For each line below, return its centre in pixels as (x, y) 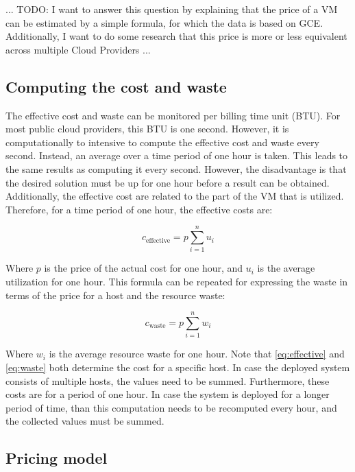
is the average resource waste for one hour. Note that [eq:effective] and (197, 354)
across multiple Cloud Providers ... (78, 49)
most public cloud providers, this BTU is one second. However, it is (147, 129)
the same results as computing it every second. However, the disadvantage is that (176, 168)
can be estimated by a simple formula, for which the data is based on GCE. (164, 22)
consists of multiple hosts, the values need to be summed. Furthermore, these (168, 380)
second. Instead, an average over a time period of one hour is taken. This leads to (177, 155)
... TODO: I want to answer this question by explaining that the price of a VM (172, 9)
